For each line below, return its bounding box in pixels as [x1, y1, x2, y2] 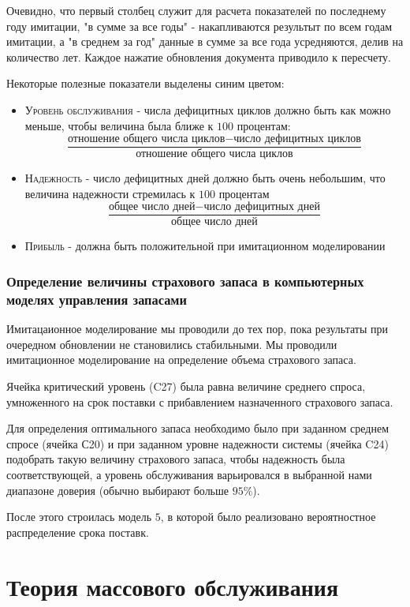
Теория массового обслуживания [6, 570, 339, 602]
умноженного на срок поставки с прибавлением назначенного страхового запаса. [6, 393, 393, 410]
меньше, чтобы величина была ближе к [24, 117, 214, 133]
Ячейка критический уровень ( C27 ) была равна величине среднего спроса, [6, 377, 366, 394]
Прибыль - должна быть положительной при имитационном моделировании [24, 238, 386, 254]
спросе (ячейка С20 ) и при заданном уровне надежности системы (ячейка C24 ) [6, 435, 389, 452]
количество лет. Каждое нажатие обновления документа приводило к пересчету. [6, 48, 392, 65]
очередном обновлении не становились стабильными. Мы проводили [6, 335, 337, 352]
